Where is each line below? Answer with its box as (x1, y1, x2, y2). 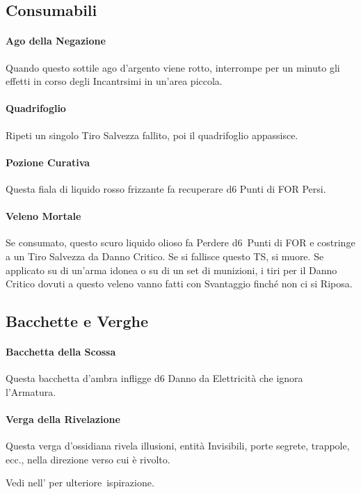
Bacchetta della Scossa (6, 344, 116, 359)
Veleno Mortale (6, 209, 81, 223)
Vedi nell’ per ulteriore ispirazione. (6, 475, 154, 490)
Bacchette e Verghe (6, 310, 149, 332)
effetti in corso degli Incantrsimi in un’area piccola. (6, 74, 223, 88)
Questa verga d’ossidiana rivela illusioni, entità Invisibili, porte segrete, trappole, (6, 438, 350, 453)
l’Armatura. (6, 384, 56, 399)
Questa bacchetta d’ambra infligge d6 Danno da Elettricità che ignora (6, 371, 303, 385)
